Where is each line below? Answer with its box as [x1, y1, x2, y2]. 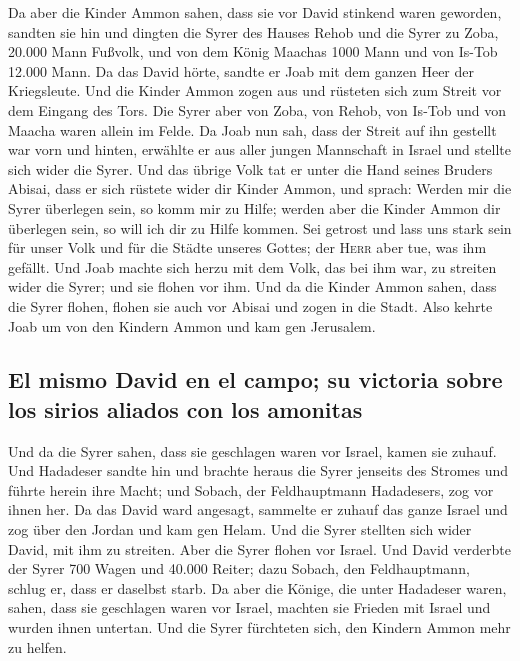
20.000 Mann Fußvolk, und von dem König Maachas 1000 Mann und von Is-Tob [8, 41, 498, 62]
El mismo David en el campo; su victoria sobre [8, 364, 503, 395]
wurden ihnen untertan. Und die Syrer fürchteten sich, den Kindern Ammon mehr [8, 617, 511, 638]
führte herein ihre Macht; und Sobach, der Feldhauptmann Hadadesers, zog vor [8, 479, 494, 500]
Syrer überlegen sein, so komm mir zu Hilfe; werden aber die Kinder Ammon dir [8, 197, 501, 218]
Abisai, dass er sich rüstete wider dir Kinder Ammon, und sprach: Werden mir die [8, 178, 512, 199]
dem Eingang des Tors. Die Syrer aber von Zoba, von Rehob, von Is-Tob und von [8, 99, 506, 120]
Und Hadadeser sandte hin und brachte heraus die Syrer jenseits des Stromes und [8, 460, 509, 481]
